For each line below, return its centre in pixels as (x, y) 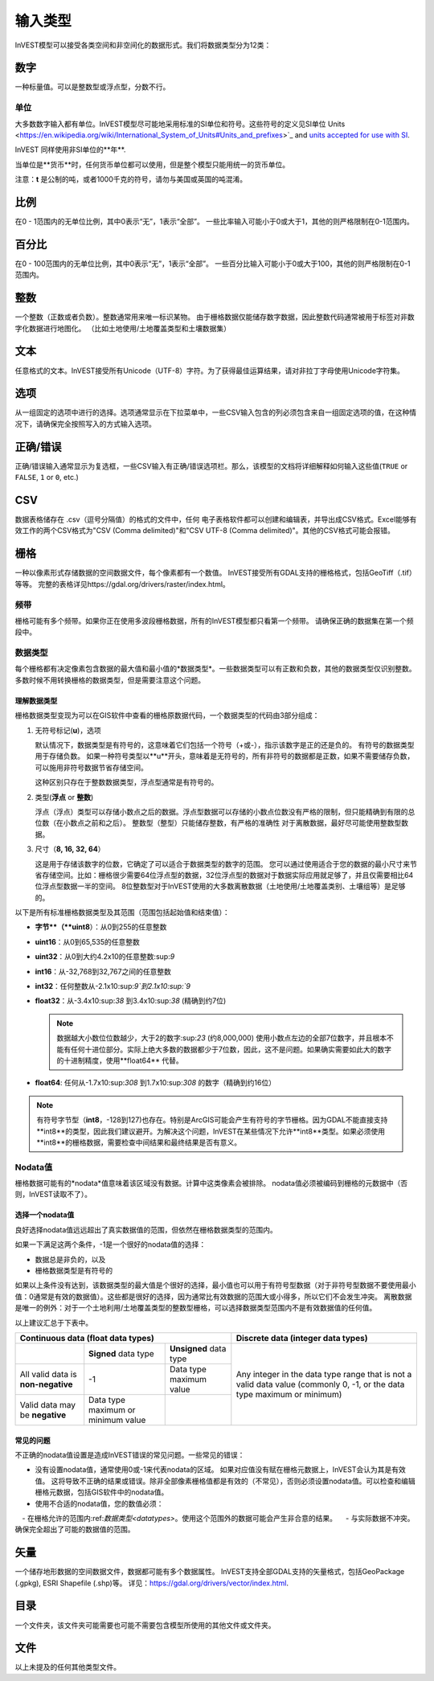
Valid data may (48, 1404)
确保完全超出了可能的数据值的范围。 (75, 1529)
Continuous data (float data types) (87, 1338)
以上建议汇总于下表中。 (53, 1322)
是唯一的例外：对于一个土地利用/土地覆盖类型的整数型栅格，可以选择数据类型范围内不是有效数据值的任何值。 (196, 1308)
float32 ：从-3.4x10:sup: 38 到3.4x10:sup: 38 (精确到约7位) (131, 1001)
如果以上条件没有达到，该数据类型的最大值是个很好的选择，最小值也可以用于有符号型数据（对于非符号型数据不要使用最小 (215, 1285)
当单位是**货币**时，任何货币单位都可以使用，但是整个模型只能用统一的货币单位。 (152, 164)
